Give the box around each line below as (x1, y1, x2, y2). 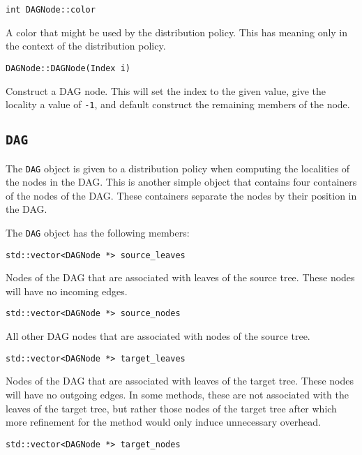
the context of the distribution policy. (6, 38, 166, 53)
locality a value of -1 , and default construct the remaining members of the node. (6, 97, 350, 112)
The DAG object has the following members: (6, 225, 190, 239)
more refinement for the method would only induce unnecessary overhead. (6, 415, 321, 429)
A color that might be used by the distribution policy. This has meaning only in (6, 24, 348, 39)
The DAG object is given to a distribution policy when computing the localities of (6, 161, 350, 175)
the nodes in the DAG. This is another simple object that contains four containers (6, 174, 357, 189)
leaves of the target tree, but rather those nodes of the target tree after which (6, 401, 337, 415)
